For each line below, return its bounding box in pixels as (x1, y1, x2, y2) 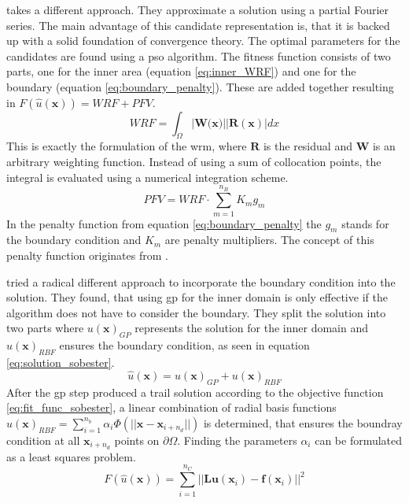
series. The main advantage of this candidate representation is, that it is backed (6, 17, 390, 33)
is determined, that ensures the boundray (203, 414, 403, 431)
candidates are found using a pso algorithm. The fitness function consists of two (6, 47, 391, 64)
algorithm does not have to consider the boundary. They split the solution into (6, 304, 386, 320)
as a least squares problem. (6, 448, 136, 464)
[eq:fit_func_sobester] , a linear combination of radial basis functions (6, 399, 337, 416)
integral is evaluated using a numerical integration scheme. (6, 168, 289, 185)
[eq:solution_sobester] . (6, 354, 115, 371)
